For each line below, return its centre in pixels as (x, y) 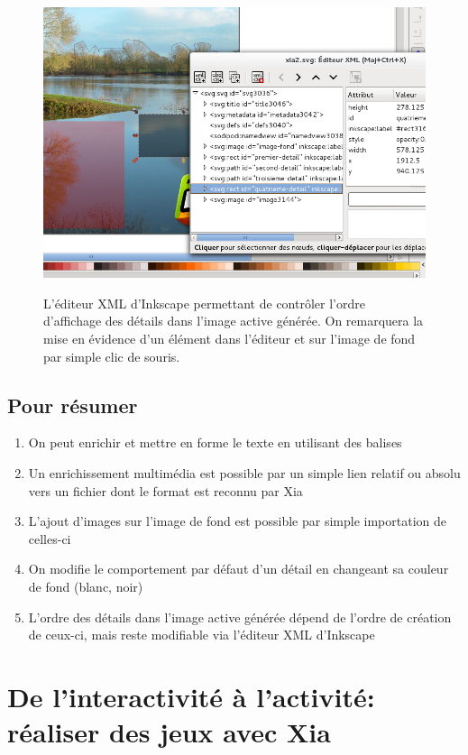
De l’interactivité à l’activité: (191, 696)
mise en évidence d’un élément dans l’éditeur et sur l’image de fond (229, 338)
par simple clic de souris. (112, 356)
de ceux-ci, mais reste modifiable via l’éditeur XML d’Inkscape (202, 635)
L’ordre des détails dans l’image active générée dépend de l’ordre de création (240, 617)
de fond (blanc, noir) (86, 586)
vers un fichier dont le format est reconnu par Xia (165, 490)
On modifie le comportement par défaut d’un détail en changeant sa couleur (239, 569)
